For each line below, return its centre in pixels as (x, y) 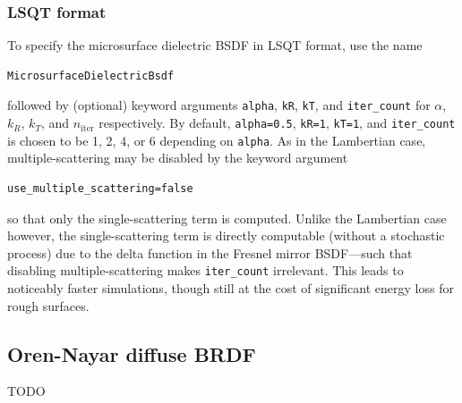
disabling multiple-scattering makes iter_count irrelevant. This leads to (205, 270)
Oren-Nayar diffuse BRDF (132, 353)
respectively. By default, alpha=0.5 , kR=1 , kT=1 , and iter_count (277, 123)
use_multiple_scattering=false (100, 188)
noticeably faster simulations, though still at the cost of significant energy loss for (231, 288)
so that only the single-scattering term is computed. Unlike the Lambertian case (227, 218)
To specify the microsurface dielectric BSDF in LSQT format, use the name (215, 45)
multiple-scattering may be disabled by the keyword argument (178, 158)
